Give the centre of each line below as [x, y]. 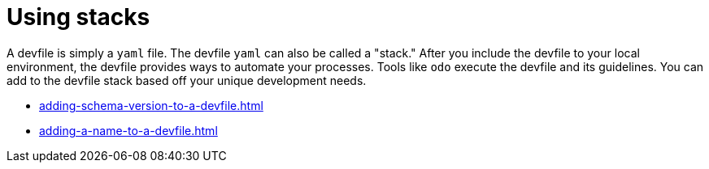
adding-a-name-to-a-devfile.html [128, 130]
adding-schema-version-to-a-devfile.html [151, 105]
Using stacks [78, 17]
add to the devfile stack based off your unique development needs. [187, 80]
